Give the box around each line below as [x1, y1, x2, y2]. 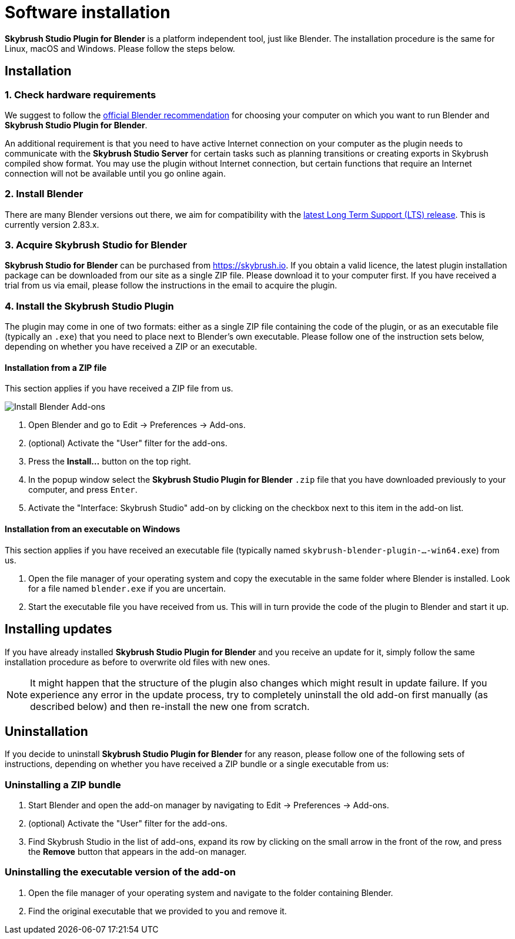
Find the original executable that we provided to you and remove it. [28, 905, 287, 916]
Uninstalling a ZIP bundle [5, 778, 121, 791]
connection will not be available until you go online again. [5, 168, 226, 178]
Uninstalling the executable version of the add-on [5, 866, 236, 878]
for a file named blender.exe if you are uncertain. [28, 583, 226, 593]
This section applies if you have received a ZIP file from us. [5, 383, 233, 394]
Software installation [5, 2, 170, 22]
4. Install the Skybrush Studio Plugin [5, 300, 174, 312]
